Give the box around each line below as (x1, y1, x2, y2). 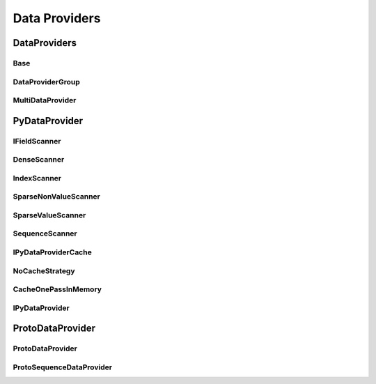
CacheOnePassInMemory (13, 284, 102, 294)
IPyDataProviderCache (13, 247, 92, 257)
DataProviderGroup (13, 77, 80, 86)
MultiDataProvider (13, 95, 77, 105)
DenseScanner (13, 155, 65, 164)
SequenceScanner (13, 229, 78, 238)
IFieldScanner (13, 136, 61, 146)
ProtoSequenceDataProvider (13, 362, 113, 372)
